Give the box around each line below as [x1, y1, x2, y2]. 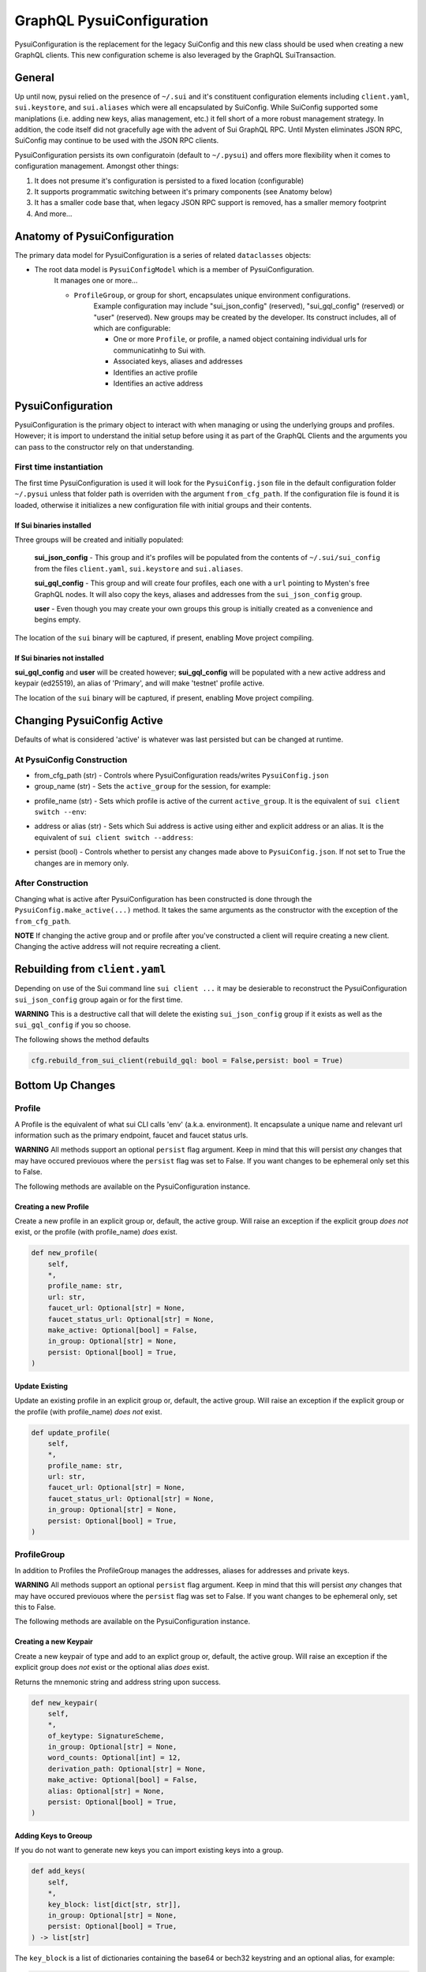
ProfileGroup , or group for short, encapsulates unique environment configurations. [73, 290, 351, 300]
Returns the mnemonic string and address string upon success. [14, 1677, 221, 1686]
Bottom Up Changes [14, 1079, 116, 1092]
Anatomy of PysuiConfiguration [14, 230, 174, 243]
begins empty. [34, 615, 81, 625]
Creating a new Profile [14, 1201, 90, 1211]
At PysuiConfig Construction [14, 754, 128, 765]
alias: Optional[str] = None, [47, 1787, 165, 1795]
